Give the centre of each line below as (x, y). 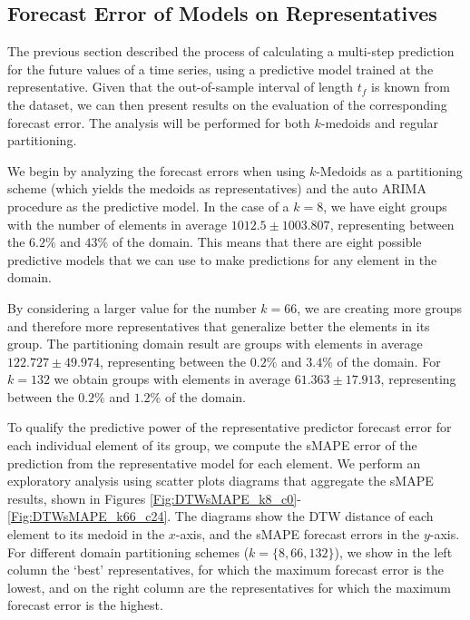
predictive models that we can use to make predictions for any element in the (222, 259)
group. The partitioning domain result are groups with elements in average (215, 344)
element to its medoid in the (86, 534)
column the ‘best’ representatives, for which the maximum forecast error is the (225, 570)
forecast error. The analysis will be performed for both (159, 122)
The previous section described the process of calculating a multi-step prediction (231, 51)
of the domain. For (389, 361)
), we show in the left (393, 551)
